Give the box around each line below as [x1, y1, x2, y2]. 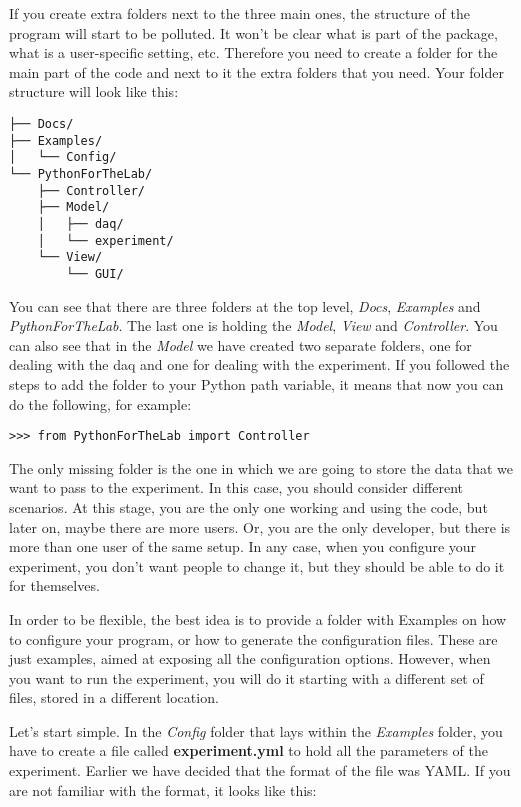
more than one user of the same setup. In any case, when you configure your [9, 536, 477, 557]
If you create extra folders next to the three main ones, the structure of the [9, 3, 470, 23]
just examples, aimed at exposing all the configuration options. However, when [9, 648, 491, 669]
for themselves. [9, 575, 100, 596]
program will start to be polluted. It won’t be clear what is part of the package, [9, 22, 498, 43]
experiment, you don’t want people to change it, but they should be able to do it [9, 555, 505, 576]
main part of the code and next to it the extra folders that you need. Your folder [9, 61, 504, 82]
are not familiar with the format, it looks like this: [9, 779, 317, 800]
